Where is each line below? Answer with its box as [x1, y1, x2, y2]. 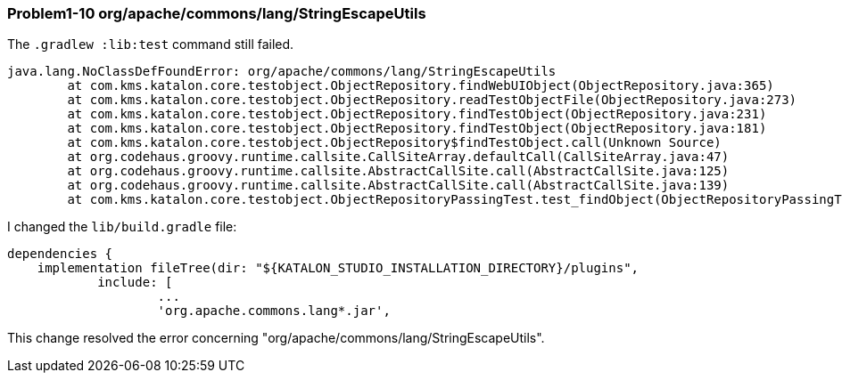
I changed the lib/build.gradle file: [7, 219, 237, 235]
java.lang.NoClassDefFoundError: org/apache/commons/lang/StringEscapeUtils [7, 64, 557, 79]
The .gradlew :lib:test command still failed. [7, 36, 294, 53]
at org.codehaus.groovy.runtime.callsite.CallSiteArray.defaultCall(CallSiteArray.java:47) [67, 150, 730, 165]
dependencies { [7, 247, 113, 262]
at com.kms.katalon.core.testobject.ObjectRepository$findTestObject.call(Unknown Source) [67, 135, 722, 150]
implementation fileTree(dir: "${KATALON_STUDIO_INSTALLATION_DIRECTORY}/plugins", [37, 261, 640, 276]
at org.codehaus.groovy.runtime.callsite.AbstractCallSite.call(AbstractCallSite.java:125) [67, 164, 730, 179]
